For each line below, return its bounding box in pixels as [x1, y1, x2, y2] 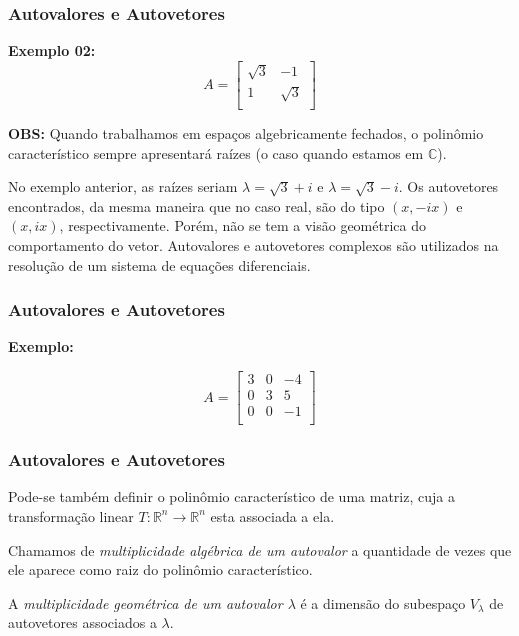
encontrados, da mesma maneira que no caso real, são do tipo [8, 195, 385, 216]
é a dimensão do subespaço [300, 592, 466, 613]
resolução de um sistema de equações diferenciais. [8, 254, 311, 275]
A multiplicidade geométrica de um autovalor [8, 592, 283, 613]
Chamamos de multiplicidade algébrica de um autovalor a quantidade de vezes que [8, 539, 512, 560]
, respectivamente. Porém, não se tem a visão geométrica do [59, 215, 426, 236]
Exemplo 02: [8, 40, 96, 61]
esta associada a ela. [210, 505, 335, 526]
